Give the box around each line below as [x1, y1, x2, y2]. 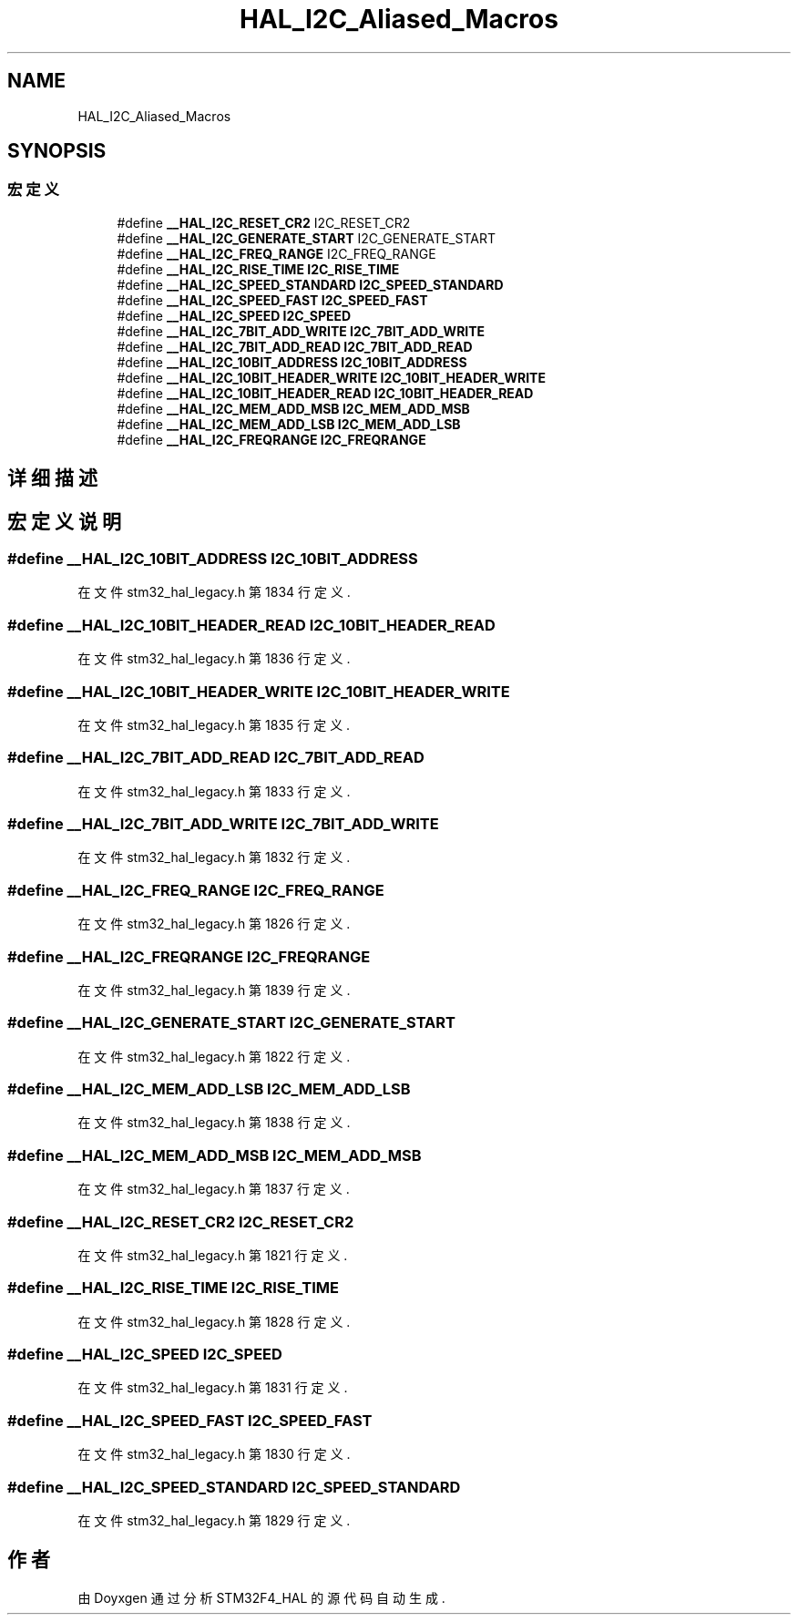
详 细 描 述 [7, 467, 97, 490]
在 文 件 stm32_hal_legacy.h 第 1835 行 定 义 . [77, 716, 351, 733]
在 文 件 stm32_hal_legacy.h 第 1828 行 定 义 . [77, 1313, 351, 1329]
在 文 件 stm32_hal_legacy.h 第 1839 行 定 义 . [77, 981, 351, 998]
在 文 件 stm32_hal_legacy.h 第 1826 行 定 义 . [77, 916, 351, 932]
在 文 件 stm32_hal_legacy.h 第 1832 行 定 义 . [77, 849, 351, 866]
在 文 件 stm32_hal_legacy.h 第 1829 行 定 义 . [77, 1512, 351, 1528]
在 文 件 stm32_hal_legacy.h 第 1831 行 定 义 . [77, 1380, 348, 1396]
